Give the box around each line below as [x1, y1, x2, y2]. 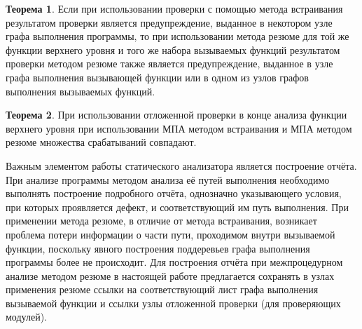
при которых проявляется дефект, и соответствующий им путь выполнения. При [6, 199, 349, 214]
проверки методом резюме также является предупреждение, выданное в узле [6, 56, 333, 71]
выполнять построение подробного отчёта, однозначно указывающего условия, [6, 186, 342, 201]
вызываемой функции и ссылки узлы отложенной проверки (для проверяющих [6, 295, 341, 310]
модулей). [6, 309, 47, 324]
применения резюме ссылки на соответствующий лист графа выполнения [6, 282, 319, 297]
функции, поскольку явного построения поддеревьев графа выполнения [6, 241, 310, 255]
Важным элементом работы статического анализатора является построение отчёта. [6, 158, 357, 173]
